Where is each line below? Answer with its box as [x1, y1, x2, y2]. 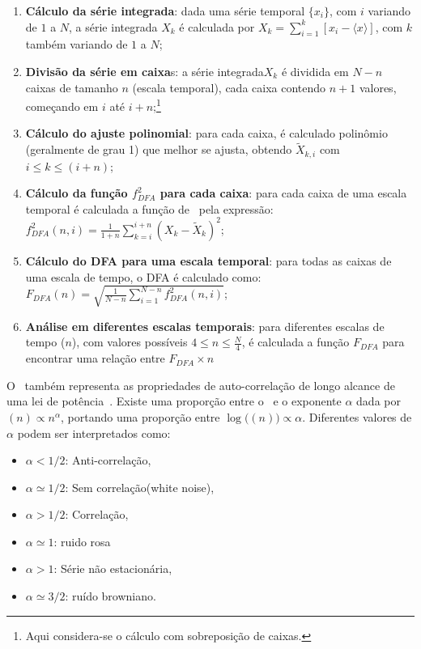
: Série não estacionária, [53, 560, 172, 577]
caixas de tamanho [25, 78, 118, 95]
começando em [25, 97, 99, 114]
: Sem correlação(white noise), [65, 478, 215, 495]
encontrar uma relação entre [25, 350, 165, 367]
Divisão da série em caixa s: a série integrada [25, 62, 264, 79]
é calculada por [179, 18, 255, 35]
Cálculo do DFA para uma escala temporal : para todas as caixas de [25, 252, 392, 269]
